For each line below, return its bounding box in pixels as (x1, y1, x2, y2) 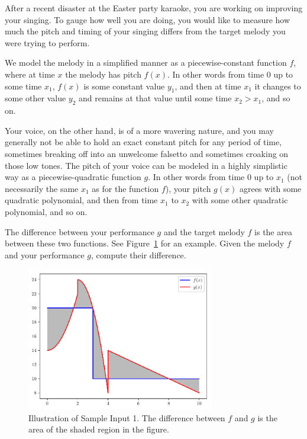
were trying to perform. (5, 36, 90, 49)
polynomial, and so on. (5, 205, 88, 217)
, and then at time (174, 79, 241, 92)
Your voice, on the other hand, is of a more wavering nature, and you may (5, 124, 274, 136)
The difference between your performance (5, 225, 154, 238)
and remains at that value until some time (79, 92, 232, 104)
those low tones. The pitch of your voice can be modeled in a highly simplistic (5, 159, 287, 171)
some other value (5, 92, 66, 104)
